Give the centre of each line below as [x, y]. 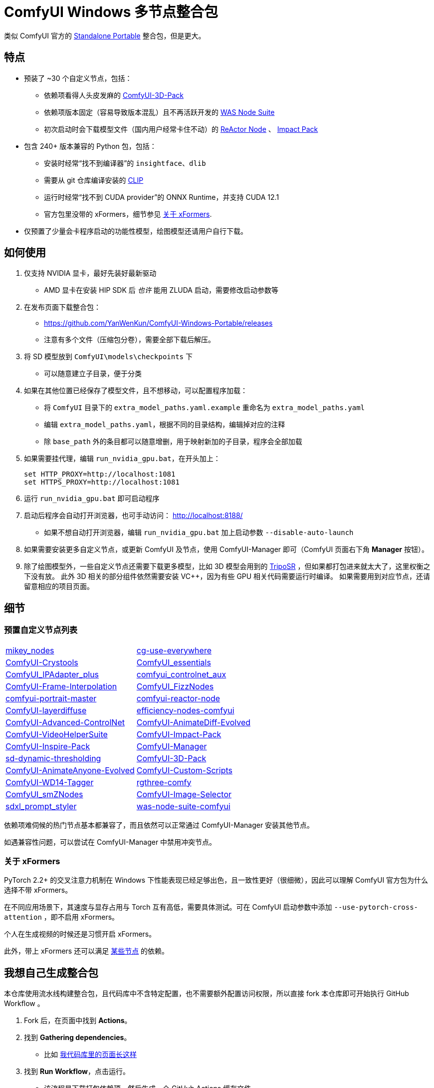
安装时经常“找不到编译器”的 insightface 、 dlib [125, 163]
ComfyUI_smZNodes [44, 794]
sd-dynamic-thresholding [53, 758]
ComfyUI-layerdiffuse [46, 710]
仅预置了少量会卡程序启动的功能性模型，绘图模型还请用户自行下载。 [136, 231]
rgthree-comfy [164, 782]
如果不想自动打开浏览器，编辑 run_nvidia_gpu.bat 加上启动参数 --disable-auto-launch [199, 533]
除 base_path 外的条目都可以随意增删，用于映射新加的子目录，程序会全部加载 [173, 442]
